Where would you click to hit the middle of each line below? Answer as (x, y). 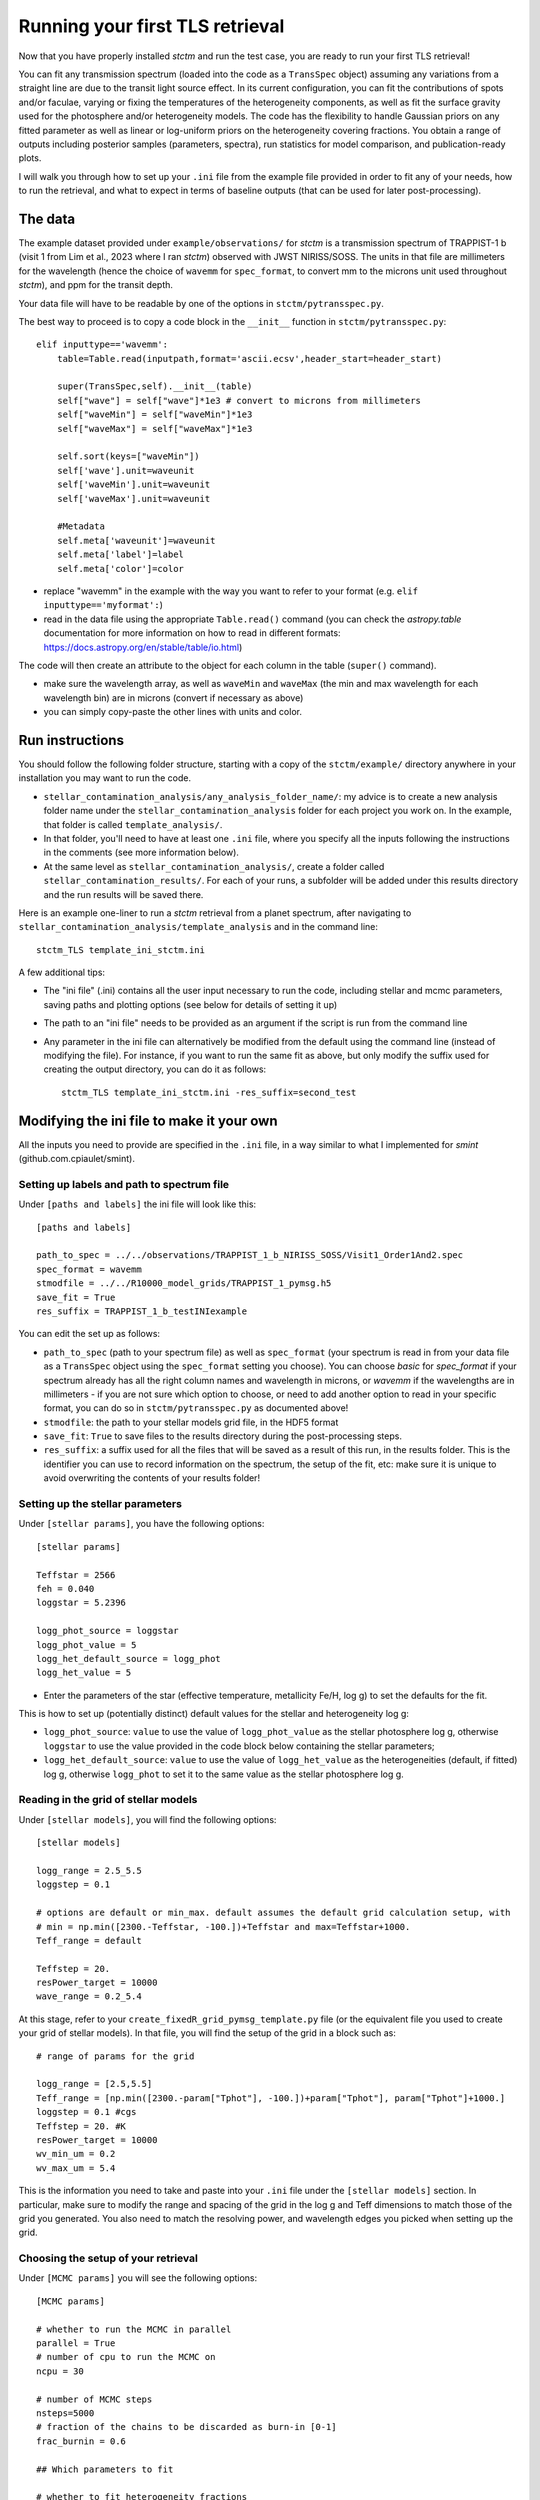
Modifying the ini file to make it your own (148, 1120)
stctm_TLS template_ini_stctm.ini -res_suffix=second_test (209, 1092)
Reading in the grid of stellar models (108, 1800)
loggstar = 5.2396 (81, 1603)
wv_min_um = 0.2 (76, 2154)
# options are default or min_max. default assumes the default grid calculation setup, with (273, 1913)
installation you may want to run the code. (105, 778)
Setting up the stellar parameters (100, 1504)
